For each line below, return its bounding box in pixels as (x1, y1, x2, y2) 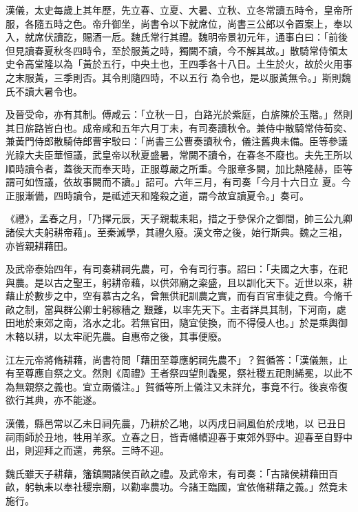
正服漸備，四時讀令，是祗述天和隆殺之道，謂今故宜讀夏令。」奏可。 (6, 188, 309, 202)
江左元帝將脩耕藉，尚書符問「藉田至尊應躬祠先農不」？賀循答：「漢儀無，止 (6, 352, 348, 366)
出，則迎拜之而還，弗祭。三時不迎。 (6, 443, 169, 457)
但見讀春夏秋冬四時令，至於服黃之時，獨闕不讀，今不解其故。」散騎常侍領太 (6, 43, 348, 57)
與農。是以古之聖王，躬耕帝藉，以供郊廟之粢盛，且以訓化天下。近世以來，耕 (6, 275, 352, 289)
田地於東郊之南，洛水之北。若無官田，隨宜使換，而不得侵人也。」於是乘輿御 (6, 315, 348, 330)
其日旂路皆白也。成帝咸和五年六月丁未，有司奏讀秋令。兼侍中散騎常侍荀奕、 (6, 120, 352, 135)
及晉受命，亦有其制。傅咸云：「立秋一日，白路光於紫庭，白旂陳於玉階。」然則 (6, 107, 352, 121)
